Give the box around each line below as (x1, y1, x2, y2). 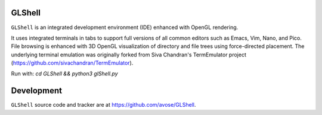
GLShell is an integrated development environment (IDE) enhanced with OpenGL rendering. (11, 24, 239, 31)
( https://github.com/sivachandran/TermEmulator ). (11, 59, 134, 66)
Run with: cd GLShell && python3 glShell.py (11, 70, 119, 77)
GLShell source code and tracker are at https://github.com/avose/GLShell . (11, 101, 196, 108)
